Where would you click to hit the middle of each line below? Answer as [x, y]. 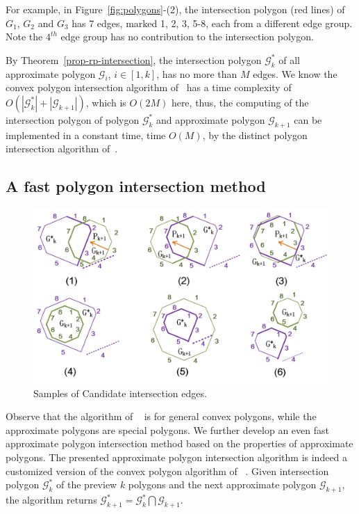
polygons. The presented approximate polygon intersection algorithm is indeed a [177, 457]
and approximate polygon [211, 119]
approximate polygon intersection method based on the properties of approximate [179, 443]
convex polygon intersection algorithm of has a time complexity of [149, 87]
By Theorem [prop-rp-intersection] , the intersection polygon [134, 59]
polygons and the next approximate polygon [222, 484]
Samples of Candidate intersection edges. [120, 393]
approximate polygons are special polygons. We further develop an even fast [167, 429]
